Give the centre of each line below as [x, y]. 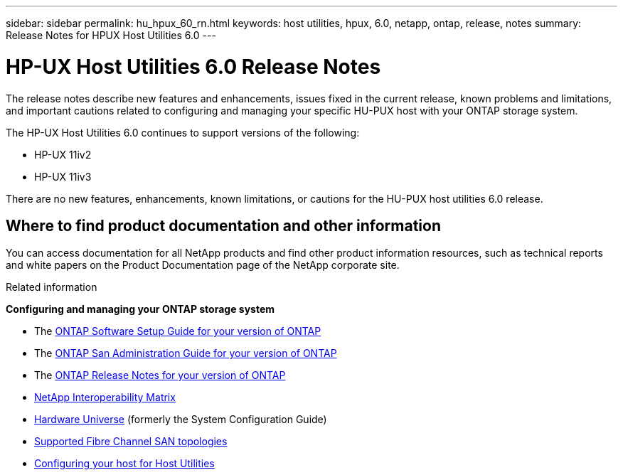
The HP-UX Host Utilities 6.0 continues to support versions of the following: [183, 132]
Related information [52, 287]
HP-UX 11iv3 [63, 176]
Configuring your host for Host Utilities [124, 464]
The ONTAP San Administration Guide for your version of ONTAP [186, 353]
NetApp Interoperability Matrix [105, 397]
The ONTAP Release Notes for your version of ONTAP [160, 375]
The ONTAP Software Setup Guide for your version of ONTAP [178, 331]
